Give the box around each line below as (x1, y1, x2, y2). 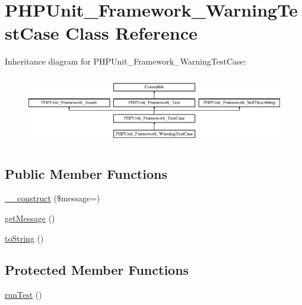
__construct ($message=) (5, 192, 100, 204)
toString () (5, 232, 44, 244)
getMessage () (5, 211, 55, 224)
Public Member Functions (5, 164, 167, 182)
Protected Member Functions (5, 261, 189, 279)
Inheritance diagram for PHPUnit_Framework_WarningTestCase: (5, 55, 246, 68)
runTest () (5, 288, 42, 301)
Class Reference (65, 21, 198, 45)
